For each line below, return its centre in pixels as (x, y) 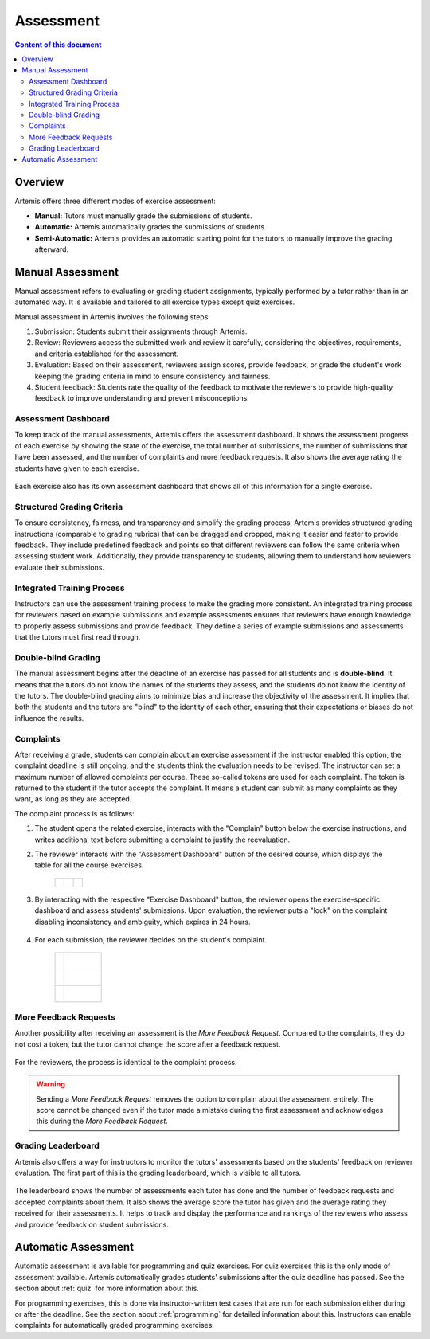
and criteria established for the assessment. (107, 354)
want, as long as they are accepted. (73, 799)
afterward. (52, 249)
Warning (51, 1084)
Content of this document (58, 45)
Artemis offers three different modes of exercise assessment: (115, 201)
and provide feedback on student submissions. (92, 1224)
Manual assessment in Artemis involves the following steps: (113, 317)
